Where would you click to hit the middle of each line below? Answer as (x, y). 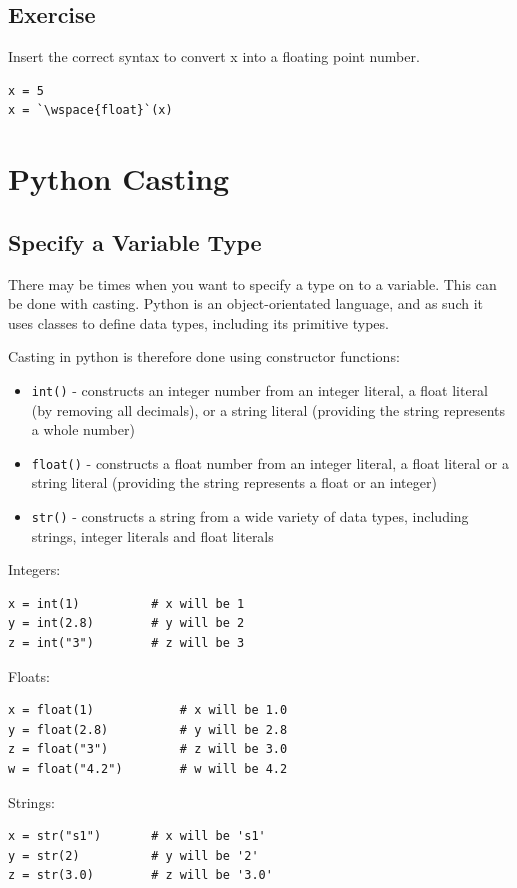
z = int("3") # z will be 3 (126, 643)
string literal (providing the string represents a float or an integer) (234, 482)
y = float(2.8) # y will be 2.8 (148, 729)
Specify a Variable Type (135, 241)
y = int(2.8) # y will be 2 (126, 623)
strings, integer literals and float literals (152, 535)
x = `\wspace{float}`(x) (90, 110)
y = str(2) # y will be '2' (133, 855)
